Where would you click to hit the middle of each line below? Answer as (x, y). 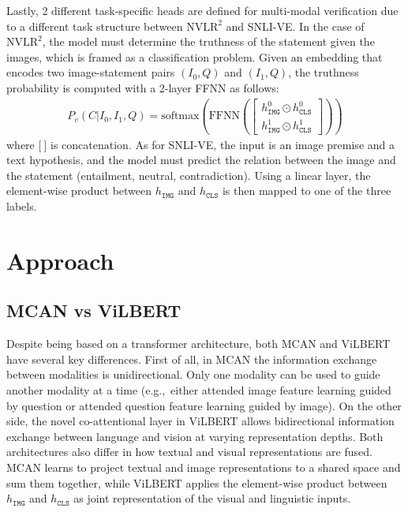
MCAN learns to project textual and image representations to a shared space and (204, 467)
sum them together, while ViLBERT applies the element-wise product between (197, 482)
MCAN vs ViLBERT (94, 310)
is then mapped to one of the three (307, 191)
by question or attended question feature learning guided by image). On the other (204, 405)
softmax (180, 116)
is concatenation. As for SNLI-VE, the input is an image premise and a (223, 144)
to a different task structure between (95, 26)
